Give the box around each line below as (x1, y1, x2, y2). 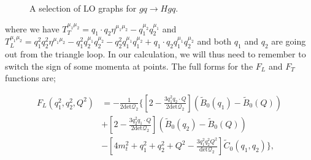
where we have (5, 22, 60, 35)
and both (197, 35, 232, 48)
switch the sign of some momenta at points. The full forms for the (5, 59, 253, 72)
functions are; (5, 71, 56, 84)
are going (271, 35, 306, 48)
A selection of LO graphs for (29, 2, 137, 14)
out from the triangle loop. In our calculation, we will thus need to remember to (5, 48, 306, 60)
